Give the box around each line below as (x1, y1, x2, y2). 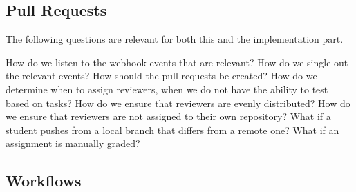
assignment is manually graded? (6, 136, 140, 151)
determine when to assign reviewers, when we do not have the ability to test (6, 81, 328, 96)
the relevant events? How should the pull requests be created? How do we (6, 68, 317, 83)
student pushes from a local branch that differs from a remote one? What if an (6, 122, 339, 137)
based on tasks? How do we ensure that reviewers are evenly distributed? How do (6, 95, 350, 110)
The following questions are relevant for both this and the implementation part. (6, 32, 344, 46)
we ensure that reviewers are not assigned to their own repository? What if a (6, 109, 331, 124)
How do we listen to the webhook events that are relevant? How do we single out (6, 55, 348, 69)
